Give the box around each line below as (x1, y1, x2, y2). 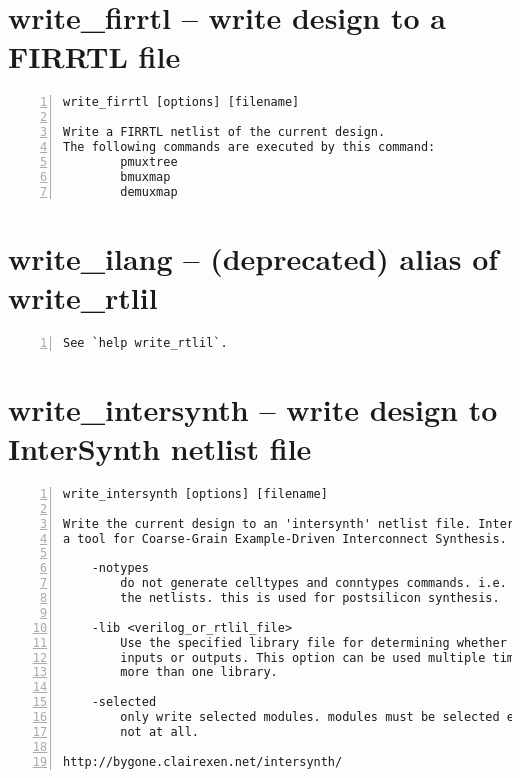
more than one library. (120, 665, 278, 680)
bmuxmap (120, 169, 171, 184)
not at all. (120, 724, 200, 739)
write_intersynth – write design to (8, 388, 498, 429)
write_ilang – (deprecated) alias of (8, 237, 499, 278)
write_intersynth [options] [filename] (63, 486, 328, 501)
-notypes (91, 561, 149, 576)
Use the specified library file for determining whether (120, 635, 507, 650)
